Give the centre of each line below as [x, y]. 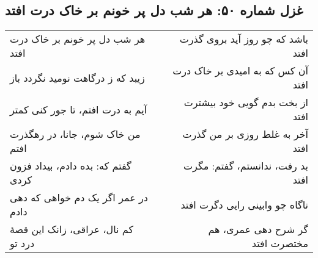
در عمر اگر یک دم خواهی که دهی [79, 198]
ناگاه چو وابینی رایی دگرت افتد [244, 204]
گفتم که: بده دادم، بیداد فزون [71, 166]
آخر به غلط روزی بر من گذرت [245, 134]
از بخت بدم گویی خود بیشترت [246, 102]
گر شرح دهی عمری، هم [258, 229]
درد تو [22, 243]
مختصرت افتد [280, 243]
